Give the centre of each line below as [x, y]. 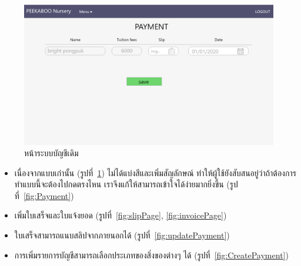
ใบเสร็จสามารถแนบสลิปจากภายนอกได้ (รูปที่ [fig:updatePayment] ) [122, 235]
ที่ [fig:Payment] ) [44, 195]
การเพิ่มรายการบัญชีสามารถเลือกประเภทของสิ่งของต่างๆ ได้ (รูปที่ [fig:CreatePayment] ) [151, 255]
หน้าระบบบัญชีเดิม [51, 153]
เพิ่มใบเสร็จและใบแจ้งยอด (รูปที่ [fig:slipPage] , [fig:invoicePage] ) [121, 215]
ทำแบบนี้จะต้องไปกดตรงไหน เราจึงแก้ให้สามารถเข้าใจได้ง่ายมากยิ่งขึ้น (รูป [126, 184]
